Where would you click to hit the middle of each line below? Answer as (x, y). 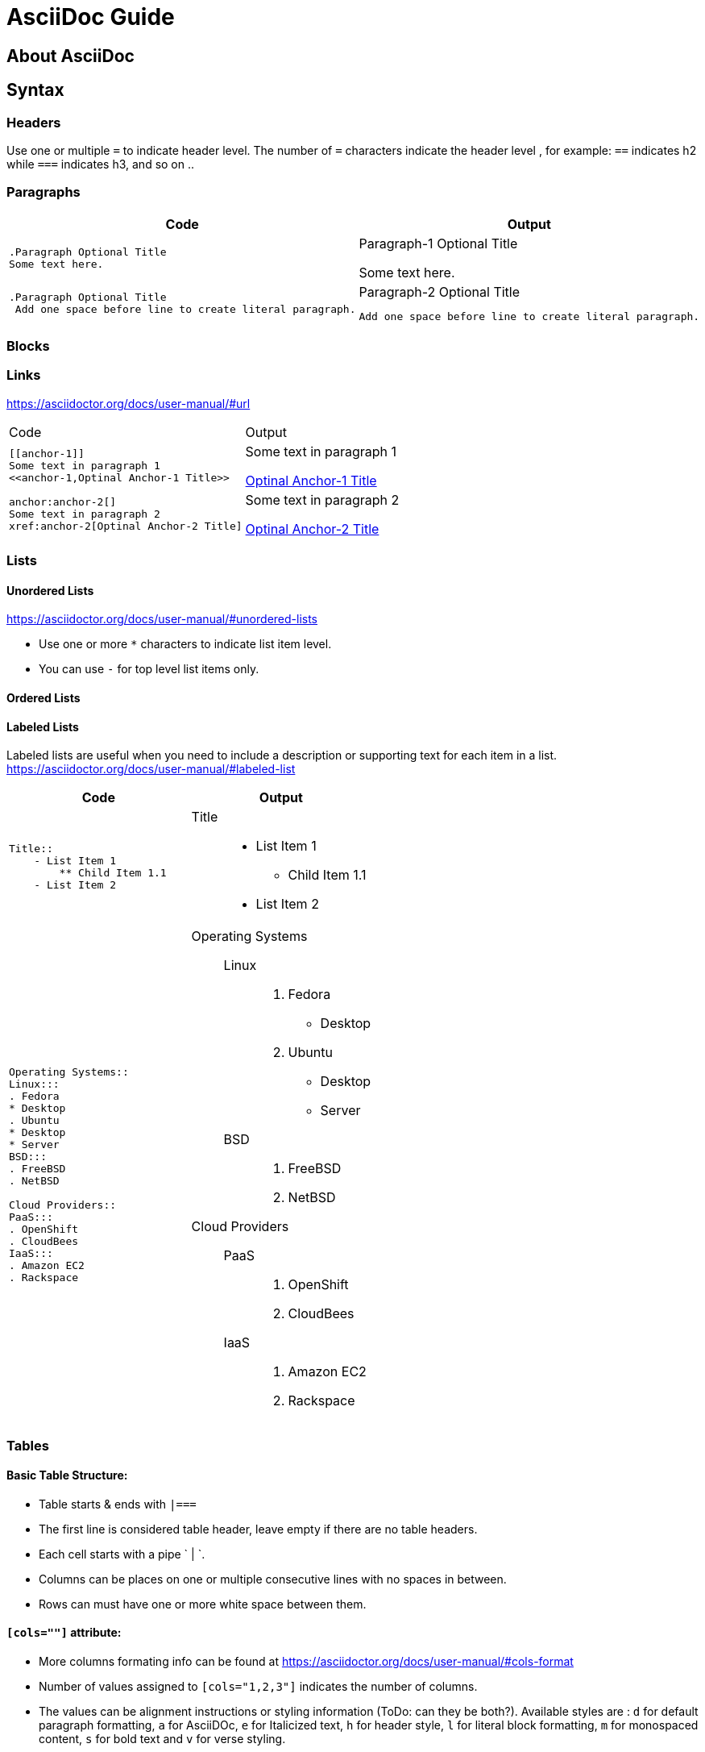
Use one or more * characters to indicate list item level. (185, 644)
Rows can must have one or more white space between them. (203, 1604)
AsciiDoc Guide (91, 17)
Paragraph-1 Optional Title (438, 243)
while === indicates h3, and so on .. (101, 164)
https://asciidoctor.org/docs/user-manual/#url (129, 403)
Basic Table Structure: (67, 1475)
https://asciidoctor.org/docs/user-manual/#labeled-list (151, 769)
